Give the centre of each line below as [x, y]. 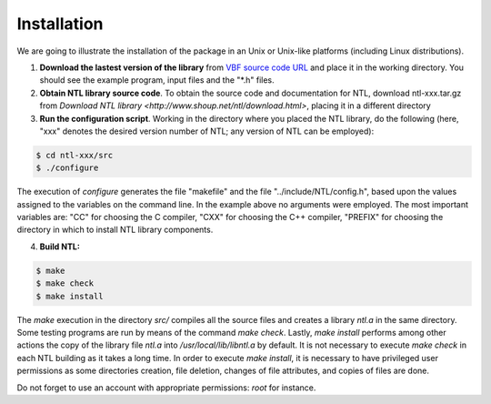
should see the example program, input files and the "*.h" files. [157, 80]
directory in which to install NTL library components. [115, 230]
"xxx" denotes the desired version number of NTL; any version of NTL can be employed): [207, 131]
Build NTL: [60, 247]
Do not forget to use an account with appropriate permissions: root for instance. [166, 388]
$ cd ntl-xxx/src [75, 155]
